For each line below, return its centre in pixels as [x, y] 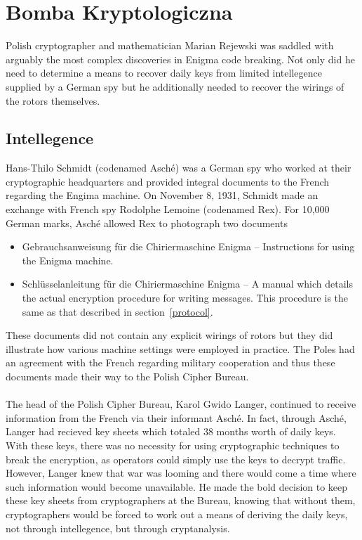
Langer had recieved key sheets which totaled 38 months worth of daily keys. [171, 431]
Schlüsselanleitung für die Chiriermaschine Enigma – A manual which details [187, 284]
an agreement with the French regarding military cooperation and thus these [170, 362]
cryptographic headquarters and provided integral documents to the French [168, 181]
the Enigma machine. [68, 260]
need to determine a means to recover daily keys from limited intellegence [164, 73]
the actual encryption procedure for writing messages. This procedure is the [185, 298]
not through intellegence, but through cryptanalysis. [118, 528]
